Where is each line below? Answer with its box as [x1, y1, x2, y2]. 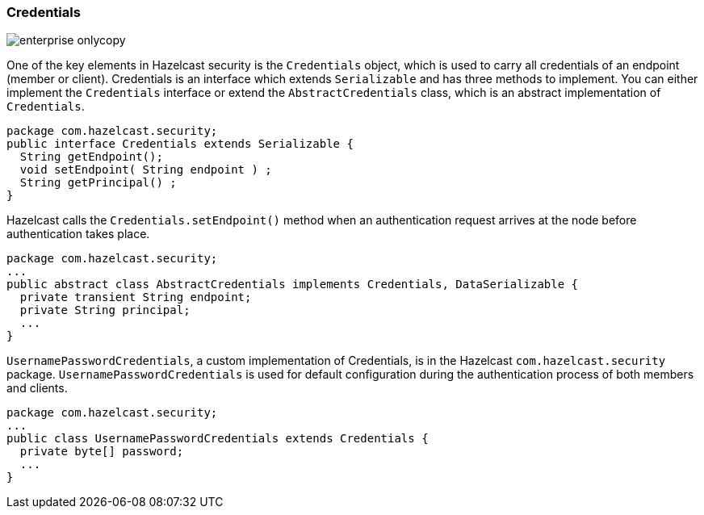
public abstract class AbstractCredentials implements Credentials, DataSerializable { [6, 278, 579, 291]
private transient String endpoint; [19, 291, 252, 304]
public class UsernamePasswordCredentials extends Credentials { [6, 432, 429, 446]
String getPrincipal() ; [19, 176, 177, 190]
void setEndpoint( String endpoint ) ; [19, 163, 272, 177]
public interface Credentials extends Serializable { [6, 137, 354, 151]
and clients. [6, 381, 68, 396]
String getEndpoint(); [19, 150, 163, 164]
